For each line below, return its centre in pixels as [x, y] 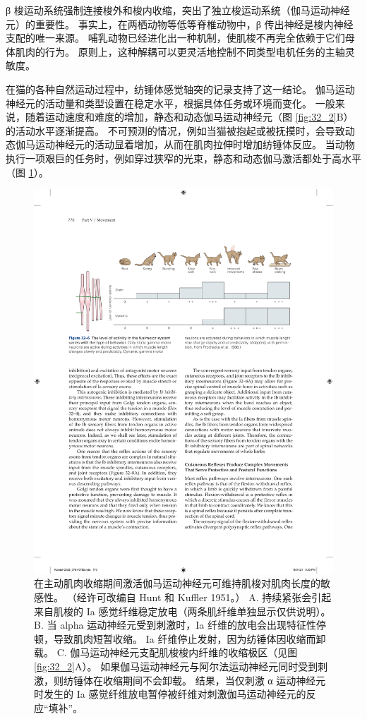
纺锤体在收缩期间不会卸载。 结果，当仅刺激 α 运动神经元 [194, 680]
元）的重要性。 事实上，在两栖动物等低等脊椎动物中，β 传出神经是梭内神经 [180, 24]
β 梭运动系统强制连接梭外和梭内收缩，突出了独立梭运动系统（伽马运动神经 [178, 10]
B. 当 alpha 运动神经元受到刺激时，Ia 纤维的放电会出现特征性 [175, 625]
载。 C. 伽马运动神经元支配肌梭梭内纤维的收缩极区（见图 [166, 652]
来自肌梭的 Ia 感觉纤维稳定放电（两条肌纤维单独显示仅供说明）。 [182, 611]
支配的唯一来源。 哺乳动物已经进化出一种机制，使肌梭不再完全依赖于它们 [175, 38]
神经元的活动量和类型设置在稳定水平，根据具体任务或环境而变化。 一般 [170, 103]
